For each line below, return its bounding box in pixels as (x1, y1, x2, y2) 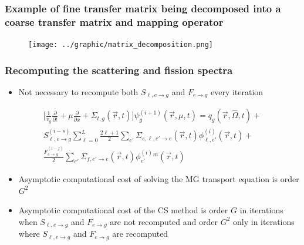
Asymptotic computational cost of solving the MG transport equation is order (18, 173, 299, 185)
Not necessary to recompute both (18, 86, 139, 98)
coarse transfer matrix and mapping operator (5, 14, 224, 29)
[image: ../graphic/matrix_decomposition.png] (28, 41, 213, 49)
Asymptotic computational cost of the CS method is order (18, 204, 228, 216)
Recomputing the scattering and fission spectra (5, 62, 233, 77)
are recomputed (112, 227, 168, 240)
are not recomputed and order (110, 215, 218, 227)
